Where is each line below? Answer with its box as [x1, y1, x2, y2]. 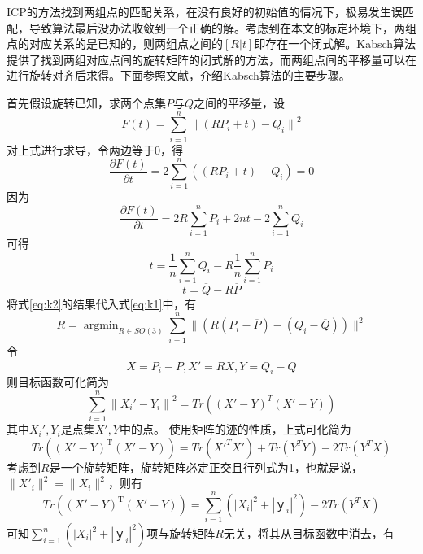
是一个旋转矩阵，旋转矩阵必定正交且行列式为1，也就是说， [49, 458, 363, 475]
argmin [83, 320, 119, 332]
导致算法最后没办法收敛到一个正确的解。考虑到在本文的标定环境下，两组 [28, 19, 416, 36]
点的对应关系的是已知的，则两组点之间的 [7, 35, 223, 52]
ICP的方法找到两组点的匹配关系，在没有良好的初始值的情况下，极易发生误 [7, 3, 403, 20]
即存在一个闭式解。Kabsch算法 [254, 35, 416, 52]
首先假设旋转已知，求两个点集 [7, 94, 166, 111]
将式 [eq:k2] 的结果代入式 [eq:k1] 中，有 [7, 295, 197, 312]
